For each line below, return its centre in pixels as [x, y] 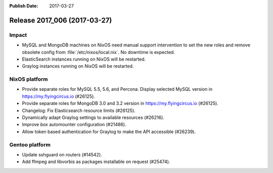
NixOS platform [29, 79]
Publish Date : [24, 6]
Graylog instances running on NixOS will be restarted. [78, 66]
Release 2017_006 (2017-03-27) [61, 20]
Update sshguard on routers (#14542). [62, 154]
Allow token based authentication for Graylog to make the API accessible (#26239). [109, 132]
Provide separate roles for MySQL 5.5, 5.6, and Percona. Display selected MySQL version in [117, 89]
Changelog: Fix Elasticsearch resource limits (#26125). [79, 110]
